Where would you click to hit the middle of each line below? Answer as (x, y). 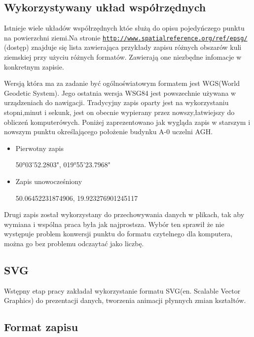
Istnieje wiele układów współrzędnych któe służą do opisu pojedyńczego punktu (124, 28)
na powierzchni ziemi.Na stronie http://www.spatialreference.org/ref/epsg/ (126, 37)
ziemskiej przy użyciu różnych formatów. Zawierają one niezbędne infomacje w (123, 57)
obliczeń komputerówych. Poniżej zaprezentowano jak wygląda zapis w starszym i (127, 122)
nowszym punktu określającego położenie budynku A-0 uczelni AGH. (109, 131)
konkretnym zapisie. (34, 66)
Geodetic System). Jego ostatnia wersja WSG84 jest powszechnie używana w (120, 93)
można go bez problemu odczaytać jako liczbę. (74, 243)
